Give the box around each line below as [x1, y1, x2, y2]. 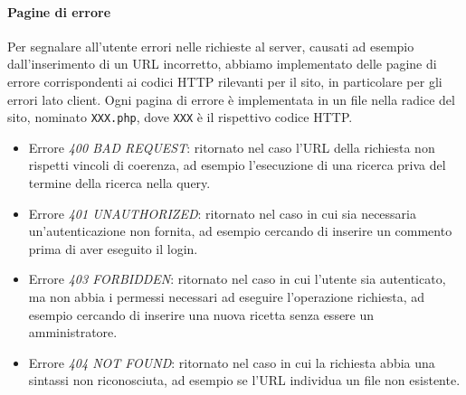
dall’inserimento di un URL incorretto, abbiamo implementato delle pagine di [7, 54, 437, 73]
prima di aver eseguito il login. [28, 239, 198, 258]
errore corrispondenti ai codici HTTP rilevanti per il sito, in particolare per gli [7, 71, 442, 90]
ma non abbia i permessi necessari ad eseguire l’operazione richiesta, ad [28, 287, 425, 306]
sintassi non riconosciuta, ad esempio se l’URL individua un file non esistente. [28, 371, 461, 390]
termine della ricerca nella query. [28, 174, 211, 193]
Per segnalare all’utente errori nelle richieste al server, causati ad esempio [7, 36, 414, 55]
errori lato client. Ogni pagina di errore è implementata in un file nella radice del [7, 89, 455, 108]
